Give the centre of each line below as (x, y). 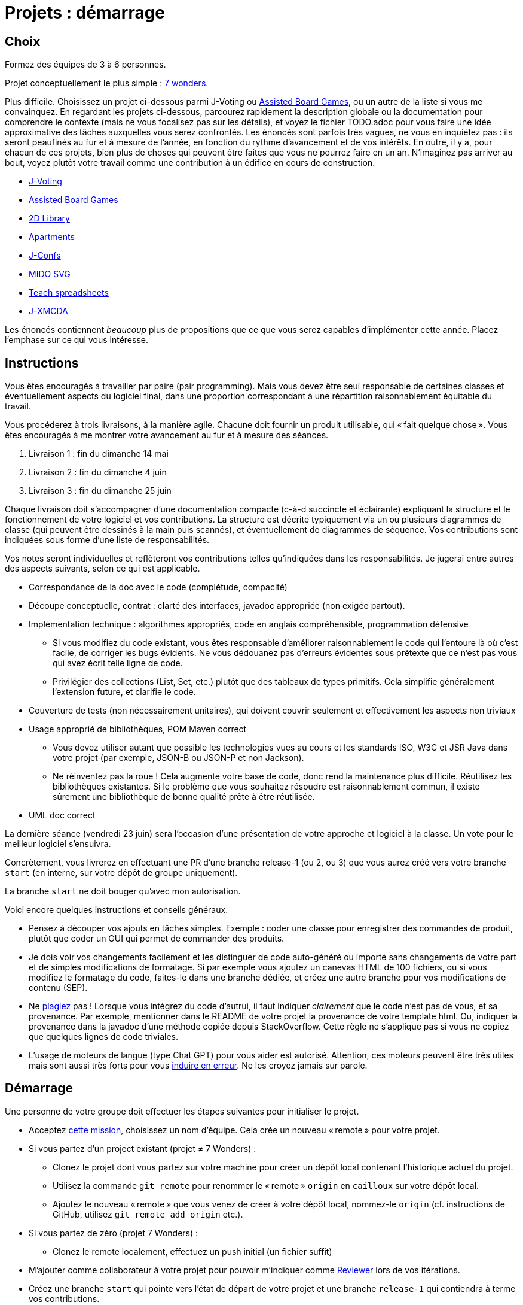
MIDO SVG (50, 274)
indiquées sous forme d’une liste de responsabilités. (107, 540)
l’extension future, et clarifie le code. (124, 692)
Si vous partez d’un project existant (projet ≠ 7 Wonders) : (143, 1148)
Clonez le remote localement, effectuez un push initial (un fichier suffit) (192, 1251)
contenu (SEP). (58, 988)
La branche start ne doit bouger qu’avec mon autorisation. (123, 891)
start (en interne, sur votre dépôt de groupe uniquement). (121, 873)
